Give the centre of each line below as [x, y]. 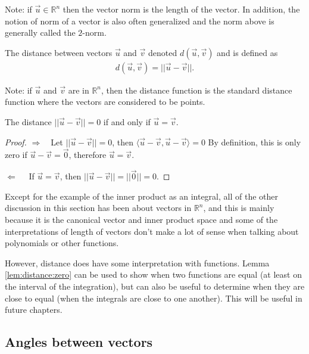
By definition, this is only [255, 142]
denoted [163, 52]
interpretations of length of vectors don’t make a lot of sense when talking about [152, 231]
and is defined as [247, 52]
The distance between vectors [59, 52]
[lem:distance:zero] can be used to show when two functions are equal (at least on [153, 274]
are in [79, 90]
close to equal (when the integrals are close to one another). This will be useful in [154, 298]
